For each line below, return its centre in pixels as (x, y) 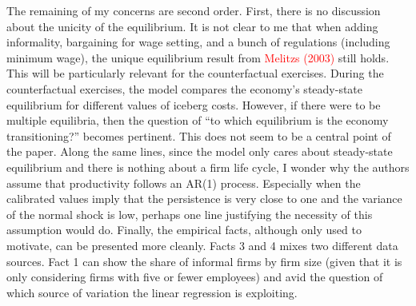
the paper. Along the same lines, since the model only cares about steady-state (200, 151)
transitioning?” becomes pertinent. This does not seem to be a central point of (199, 135)
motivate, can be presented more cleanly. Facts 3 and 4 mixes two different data (202, 245)
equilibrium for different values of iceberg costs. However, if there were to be (194, 104)
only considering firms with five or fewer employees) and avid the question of (195, 277)
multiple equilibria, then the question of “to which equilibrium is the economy (198, 120)
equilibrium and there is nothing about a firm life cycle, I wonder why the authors (208, 167)
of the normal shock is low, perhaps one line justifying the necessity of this (190, 214)
